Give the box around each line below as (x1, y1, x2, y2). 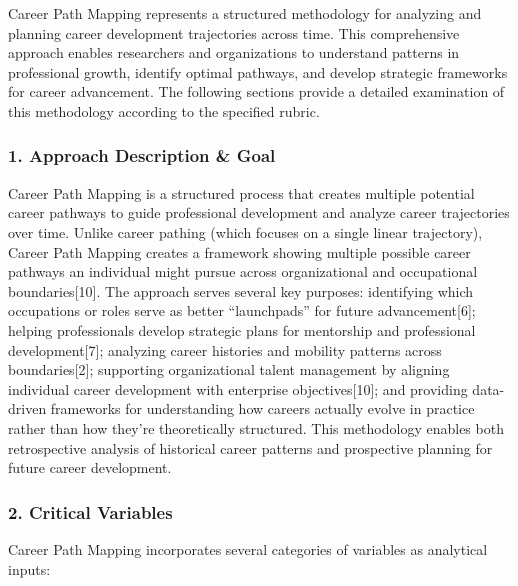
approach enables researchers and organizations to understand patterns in (8, 42, 460, 63)
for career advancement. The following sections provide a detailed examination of (8, 81, 505, 102)
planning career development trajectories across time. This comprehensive (8, 22, 460, 43)
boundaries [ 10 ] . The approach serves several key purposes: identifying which (8, 280, 474, 301)
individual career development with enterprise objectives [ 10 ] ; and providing (8, 378, 468, 399)
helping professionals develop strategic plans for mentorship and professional (8, 319, 476, 340)
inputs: (8, 558, 51, 579)
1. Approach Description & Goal (8, 143, 276, 168)
